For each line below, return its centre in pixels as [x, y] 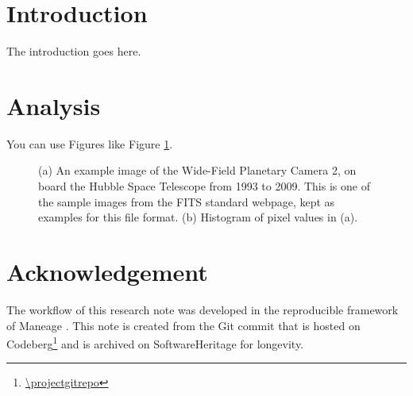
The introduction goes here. [74, 51]
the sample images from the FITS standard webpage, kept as [187, 201]
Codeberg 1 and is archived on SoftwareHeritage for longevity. [155, 342]
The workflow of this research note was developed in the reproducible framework [203, 309]
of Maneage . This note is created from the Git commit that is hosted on [183, 325]
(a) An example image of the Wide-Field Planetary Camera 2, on [197, 170]
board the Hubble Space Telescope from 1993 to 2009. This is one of [204, 186]
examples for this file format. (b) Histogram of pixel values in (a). [198, 217]
